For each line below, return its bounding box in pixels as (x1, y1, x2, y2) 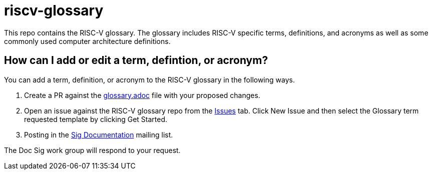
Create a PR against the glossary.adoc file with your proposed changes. (24, 90, 260, 99)
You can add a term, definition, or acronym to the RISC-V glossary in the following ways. (4, 75, 295, 84)
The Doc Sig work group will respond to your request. (4, 145, 181, 154)
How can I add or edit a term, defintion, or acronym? (4, 54, 268, 67)
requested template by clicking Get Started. (24, 114, 168, 123)
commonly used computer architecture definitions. (4, 36, 171, 45)
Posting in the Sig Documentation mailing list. (24, 130, 173, 139)
